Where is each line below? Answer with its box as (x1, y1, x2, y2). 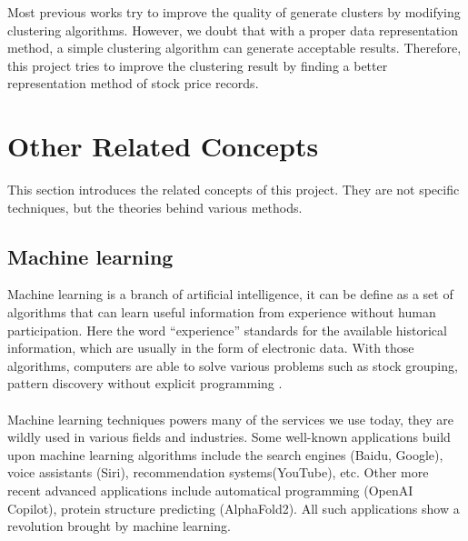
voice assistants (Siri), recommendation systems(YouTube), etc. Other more (7, 463, 429, 482)
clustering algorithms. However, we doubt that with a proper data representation (7, 20, 458, 39)
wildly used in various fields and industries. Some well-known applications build (7, 427, 451, 446)
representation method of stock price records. (7, 74, 259, 93)
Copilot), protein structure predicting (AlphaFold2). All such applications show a (7, 498, 460, 517)
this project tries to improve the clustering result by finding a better (7, 55, 388, 75)
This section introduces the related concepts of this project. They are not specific (7, 180, 460, 199)
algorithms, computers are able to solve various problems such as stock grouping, (7, 356, 458, 375)
